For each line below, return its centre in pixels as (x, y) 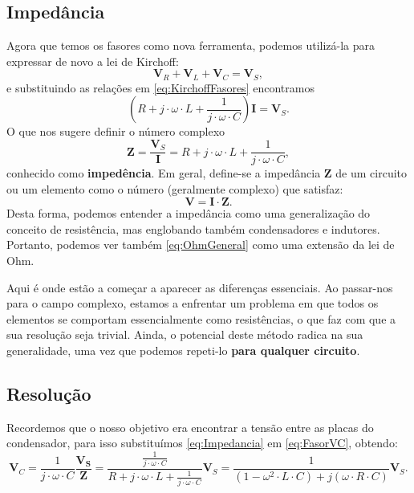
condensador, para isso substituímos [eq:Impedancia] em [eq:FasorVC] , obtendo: (202, 443)
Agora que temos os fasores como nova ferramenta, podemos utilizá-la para (191, 45)
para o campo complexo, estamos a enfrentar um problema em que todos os (193, 303)
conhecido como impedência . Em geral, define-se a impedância (164, 173)
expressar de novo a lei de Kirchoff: (93, 61)
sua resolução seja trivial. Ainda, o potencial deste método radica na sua (185, 334)
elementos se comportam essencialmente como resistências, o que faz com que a (201, 318)
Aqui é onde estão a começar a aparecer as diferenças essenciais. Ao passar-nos (200, 287)
